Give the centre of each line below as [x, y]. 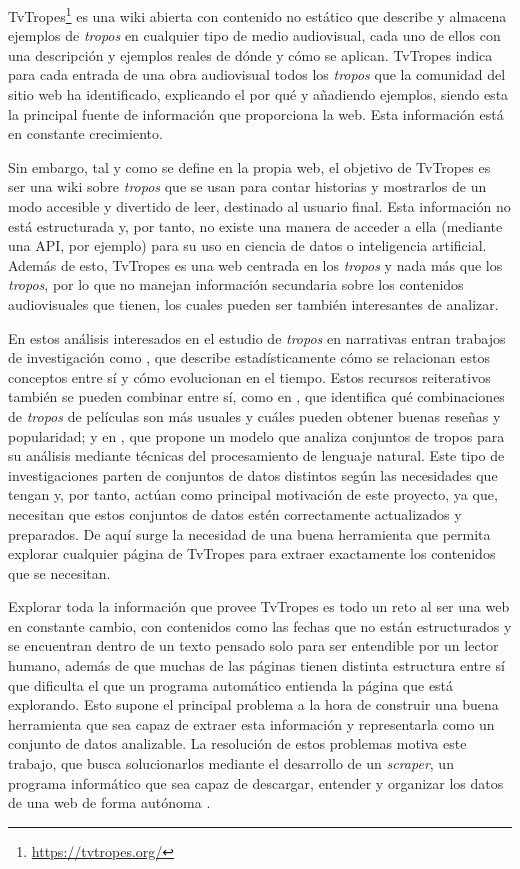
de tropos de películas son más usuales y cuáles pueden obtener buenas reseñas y [254, 415]
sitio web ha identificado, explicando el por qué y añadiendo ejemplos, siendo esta [258, 94]
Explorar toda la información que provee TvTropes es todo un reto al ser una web [259, 606]
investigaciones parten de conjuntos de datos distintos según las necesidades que [253, 474]
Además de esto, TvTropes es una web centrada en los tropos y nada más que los [255, 264]
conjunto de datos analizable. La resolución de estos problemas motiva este [237, 743]
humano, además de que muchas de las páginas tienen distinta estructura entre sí [256, 665]
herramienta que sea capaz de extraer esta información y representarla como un [251, 723]
